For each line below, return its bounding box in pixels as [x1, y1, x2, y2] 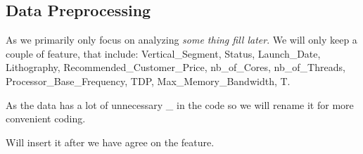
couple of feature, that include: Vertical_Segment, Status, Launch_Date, [6, 46, 321, 60]
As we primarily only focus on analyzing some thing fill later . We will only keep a [6, 32, 357, 47]
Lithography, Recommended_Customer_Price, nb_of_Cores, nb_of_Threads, [6, 60, 345, 75]
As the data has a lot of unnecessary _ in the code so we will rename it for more [6, 97, 354, 112]
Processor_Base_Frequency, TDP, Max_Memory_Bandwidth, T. [6, 73, 291, 88]
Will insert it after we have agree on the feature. [6, 134, 215, 149]
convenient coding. [6, 111, 86, 126]
